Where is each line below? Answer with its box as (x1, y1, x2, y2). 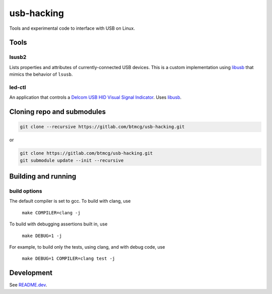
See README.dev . (9, 282, 47, 288)
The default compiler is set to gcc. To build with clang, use (9, 198, 131, 204)
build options (9, 187, 42, 194)
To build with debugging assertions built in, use (9, 221, 108, 227)
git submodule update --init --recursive (20, 157, 124, 163)
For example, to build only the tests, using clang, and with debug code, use (9, 244, 165, 250)
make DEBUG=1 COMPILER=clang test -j (22, 256, 115, 262)
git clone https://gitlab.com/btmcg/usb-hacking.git (20, 150, 153, 156)
